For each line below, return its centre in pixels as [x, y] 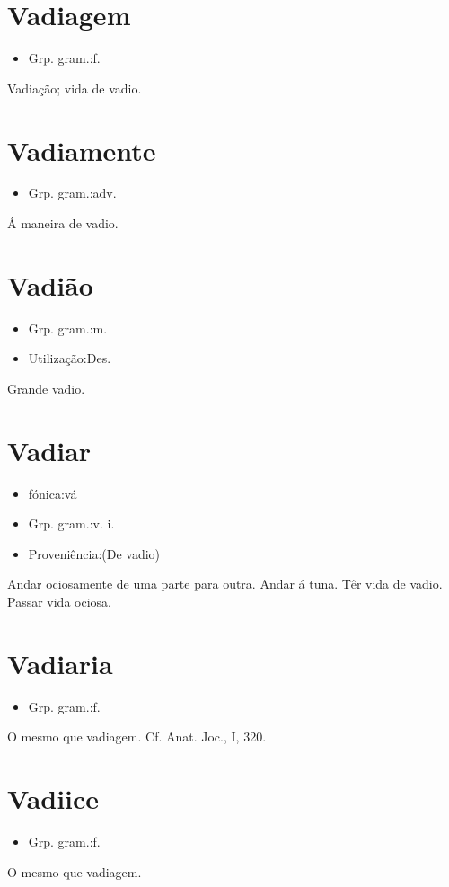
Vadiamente [82, 150]
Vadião [50, 284]
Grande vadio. [46, 388]
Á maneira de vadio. [63, 223]
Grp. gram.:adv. [72, 193]
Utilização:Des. [70, 358]
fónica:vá [53, 493]
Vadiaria [60, 663]
